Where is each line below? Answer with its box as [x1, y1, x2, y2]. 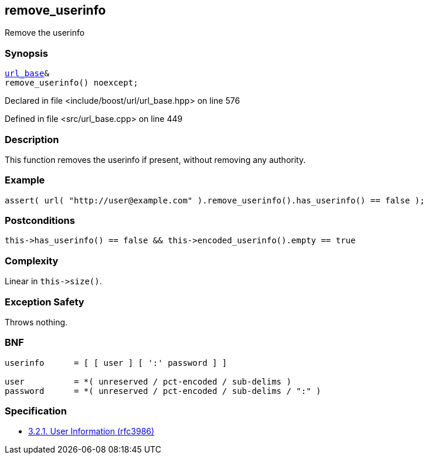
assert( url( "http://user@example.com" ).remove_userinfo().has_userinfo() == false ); [5, 195, 425, 205]
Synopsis [5, 47, 48, 59]
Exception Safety [5, 295, 84, 308]
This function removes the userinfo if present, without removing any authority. [5, 154, 306, 165]
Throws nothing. [5, 317, 68, 327]
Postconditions [5, 215, 75, 227]
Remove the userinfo [5, 28, 85, 38]
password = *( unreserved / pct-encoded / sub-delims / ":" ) [5, 386, 321, 396]
